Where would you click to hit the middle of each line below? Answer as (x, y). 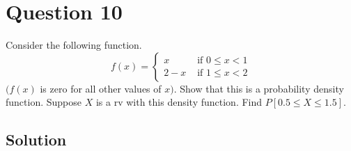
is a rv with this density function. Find (179, 102)
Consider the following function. (74, 45)
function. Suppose (44, 102)
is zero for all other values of (101, 88)
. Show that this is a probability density (259, 88)
